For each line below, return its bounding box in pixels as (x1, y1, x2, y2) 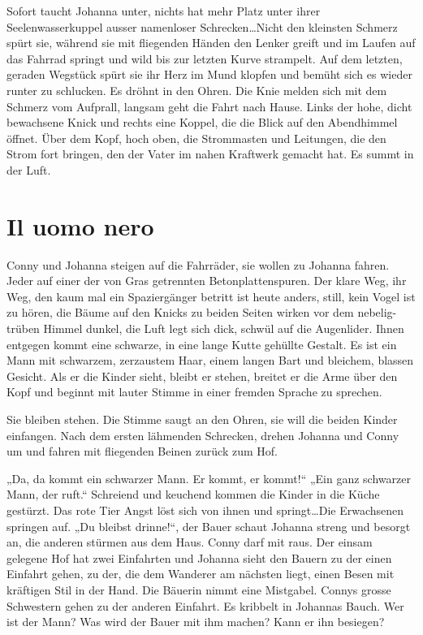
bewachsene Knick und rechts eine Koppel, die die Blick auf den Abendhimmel (6, 114, 398, 131)
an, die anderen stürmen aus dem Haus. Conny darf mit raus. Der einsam (6, 533, 373, 551)
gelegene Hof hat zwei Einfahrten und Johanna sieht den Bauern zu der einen (6, 549, 392, 566)
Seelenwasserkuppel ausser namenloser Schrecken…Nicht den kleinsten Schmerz (6, 18, 398, 35)
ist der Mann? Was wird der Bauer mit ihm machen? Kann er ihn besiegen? (6, 613, 385, 630)
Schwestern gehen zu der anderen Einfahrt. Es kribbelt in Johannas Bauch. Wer (6, 597, 404, 614)
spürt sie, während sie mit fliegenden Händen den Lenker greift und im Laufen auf (6, 34, 416, 51)
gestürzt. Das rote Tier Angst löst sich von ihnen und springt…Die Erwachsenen (6, 501, 404, 518)
